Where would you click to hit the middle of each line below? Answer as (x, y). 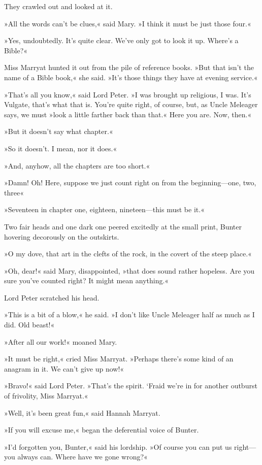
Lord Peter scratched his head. (52, 297)
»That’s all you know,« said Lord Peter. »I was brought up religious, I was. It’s (128, 94)
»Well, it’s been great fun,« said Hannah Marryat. (82, 412)
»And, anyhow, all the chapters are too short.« (77, 165)
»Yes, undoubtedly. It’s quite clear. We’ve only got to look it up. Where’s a (121, 40)
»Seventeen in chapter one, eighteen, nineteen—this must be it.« (104, 209)
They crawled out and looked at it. (58, 6)
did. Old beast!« (29, 325)
